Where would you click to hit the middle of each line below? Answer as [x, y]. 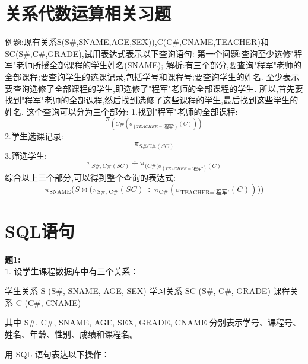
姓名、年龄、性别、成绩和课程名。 [71, 333]
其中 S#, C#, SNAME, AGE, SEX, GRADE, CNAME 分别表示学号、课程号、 [153, 322]
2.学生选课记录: [34, 136]
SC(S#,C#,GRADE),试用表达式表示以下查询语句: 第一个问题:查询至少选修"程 [154, 53]
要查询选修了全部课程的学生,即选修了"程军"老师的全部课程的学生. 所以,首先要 [154, 88]
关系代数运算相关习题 [88, 13]
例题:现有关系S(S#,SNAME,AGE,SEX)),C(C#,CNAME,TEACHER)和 [137, 42]
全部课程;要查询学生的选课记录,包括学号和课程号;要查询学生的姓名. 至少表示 [152, 76]
